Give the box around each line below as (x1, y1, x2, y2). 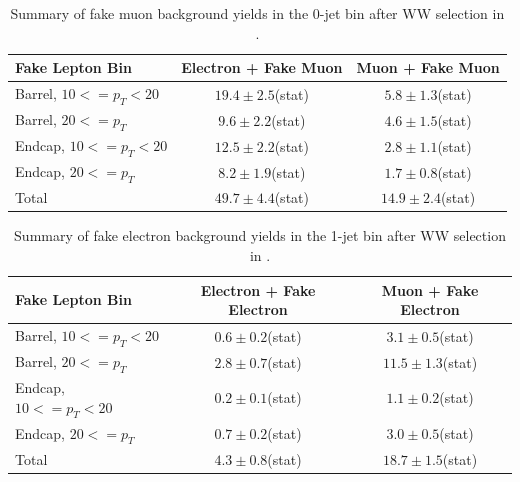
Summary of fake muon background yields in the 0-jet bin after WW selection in (10, 3, 505, 23)
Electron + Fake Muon (181, 57, 343, 78)
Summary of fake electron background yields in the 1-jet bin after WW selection (14, 225, 506, 246)
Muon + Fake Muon (356, 57, 500, 78)
